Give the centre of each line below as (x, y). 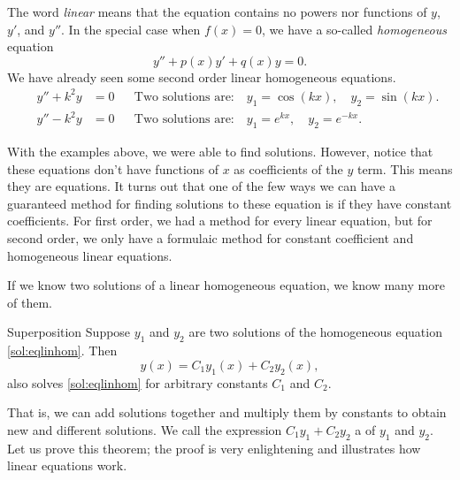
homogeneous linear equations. (90, 255)
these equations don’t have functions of (113, 168)
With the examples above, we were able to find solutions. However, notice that (220, 152)
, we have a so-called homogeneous (354, 29)
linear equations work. (67, 465)
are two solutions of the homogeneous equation (315, 332)
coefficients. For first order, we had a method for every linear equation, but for (220, 221)
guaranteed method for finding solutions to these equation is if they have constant (230, 203)
